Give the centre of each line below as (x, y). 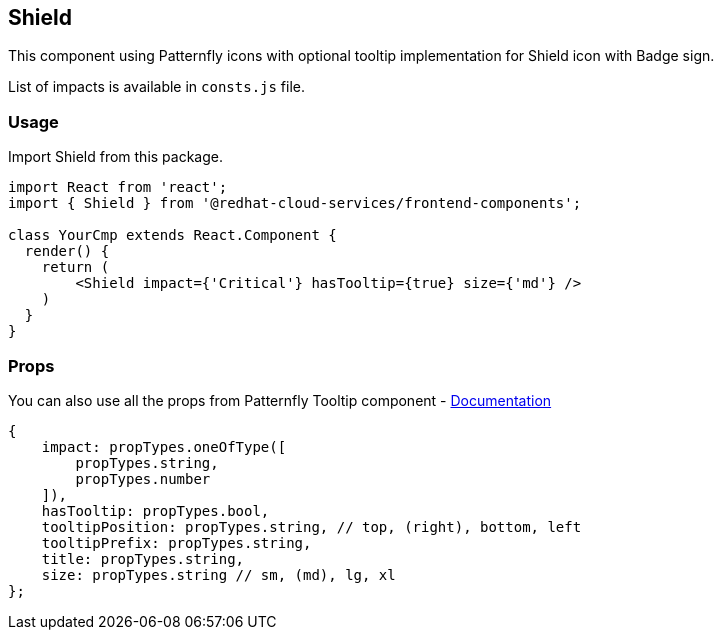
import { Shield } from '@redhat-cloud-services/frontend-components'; (295, 203)
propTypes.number (143, 478)
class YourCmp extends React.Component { (172, 235)
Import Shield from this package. (115, 157)
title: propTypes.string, (143, 558)
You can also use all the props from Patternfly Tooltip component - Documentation (280, 400)
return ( (75, 267)
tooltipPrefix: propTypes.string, (176, 542)
